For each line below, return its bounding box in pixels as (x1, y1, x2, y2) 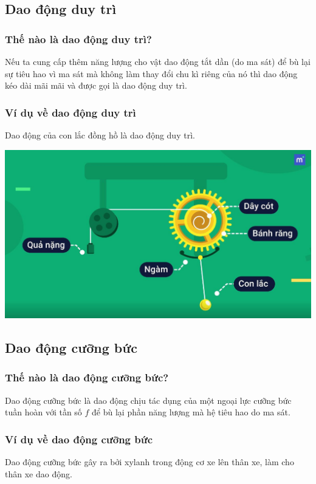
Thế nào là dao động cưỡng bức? (5, 370, 169, 385)
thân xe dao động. (5, 467, 72, 480)
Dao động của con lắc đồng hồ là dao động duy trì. (5, 129, 195, 141)
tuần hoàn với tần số (5, 406, 82, 418)
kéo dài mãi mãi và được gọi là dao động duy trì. (5, 79, 187, 92)
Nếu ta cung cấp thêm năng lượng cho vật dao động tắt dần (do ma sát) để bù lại (5, 55, 311, 67)
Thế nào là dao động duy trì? (5, 31, 152, 46)
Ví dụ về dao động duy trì (5, 104, 136, 120)
